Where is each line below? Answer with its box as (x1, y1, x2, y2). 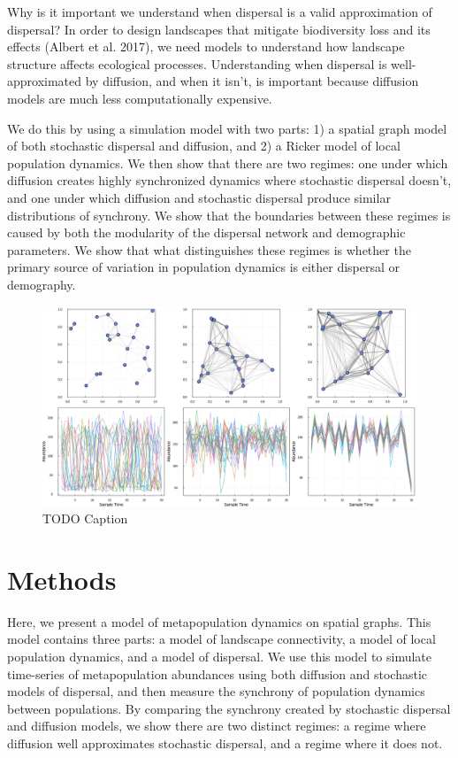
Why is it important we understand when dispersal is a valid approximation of (7, 3, 432, 20)
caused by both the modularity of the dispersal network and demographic (7, 223, 406, 242)
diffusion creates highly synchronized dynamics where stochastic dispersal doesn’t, (7, 171, 452, 189)
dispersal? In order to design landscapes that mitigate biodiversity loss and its (7, 19, 431, 38)
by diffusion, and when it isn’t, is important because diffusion (85, 72, 419, 90)
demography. (7, 275, 76, 293)
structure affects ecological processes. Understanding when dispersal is (7, 54, 387, 73)
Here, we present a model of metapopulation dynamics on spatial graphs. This (7, 612, 431, 630)
